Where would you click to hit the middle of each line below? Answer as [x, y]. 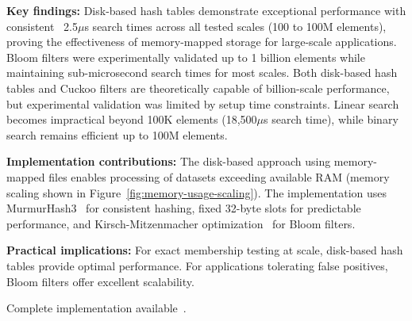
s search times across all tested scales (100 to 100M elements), [235, 26]
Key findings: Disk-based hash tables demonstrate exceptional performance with [206, 10]
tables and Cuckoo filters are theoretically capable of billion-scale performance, [198, 88]
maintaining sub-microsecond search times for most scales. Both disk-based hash [202, 73]
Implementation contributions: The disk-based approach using [169, 161]
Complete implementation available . [96, 308]
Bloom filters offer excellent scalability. [100, 281]
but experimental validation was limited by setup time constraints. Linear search [203, 103]
